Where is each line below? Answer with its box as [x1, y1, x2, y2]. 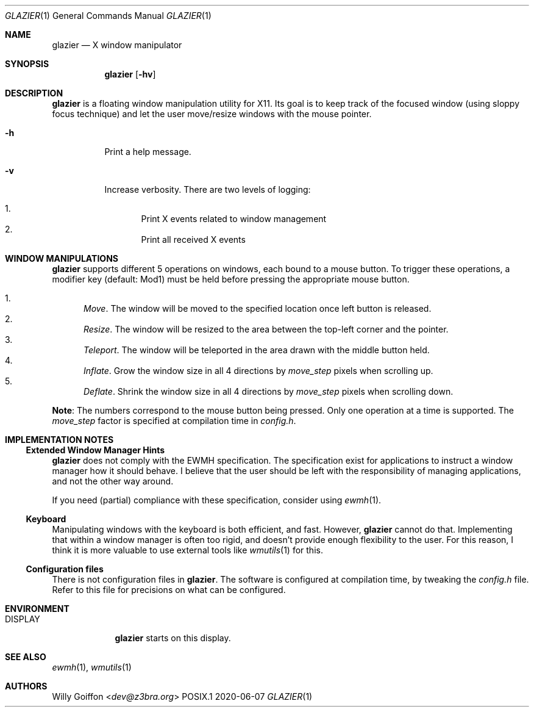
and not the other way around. [52, 476, 174, 486]
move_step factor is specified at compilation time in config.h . [52, 415, 296, 426]
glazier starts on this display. [115, 633, 231, 643]
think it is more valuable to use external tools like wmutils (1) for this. [52, 545, 323, 555]
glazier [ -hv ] [104, 69, 156, 79]
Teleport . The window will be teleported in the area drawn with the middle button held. [84, 345, 430, 355]
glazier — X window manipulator [52, 40, 182, 50]
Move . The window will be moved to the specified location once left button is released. [84, 303, 432, 314]
